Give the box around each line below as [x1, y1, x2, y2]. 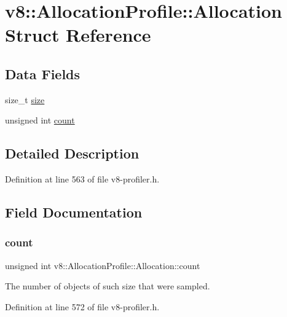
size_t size [5, 93, 45, 106]
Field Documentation [5, 203, 143, 222]
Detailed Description [5, 144, 140, 163]
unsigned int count [5, 114, 75, 127]
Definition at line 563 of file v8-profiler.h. [5, 173, 160, 186]
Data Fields [5, 64, 81, 83]
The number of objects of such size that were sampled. [5, 280, 210, 292]
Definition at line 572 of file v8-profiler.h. [5, 300, 160, 313]
